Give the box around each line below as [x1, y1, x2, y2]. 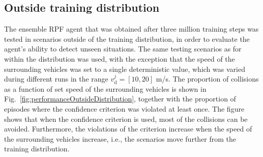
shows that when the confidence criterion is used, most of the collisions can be [4, 113, 248, 124]
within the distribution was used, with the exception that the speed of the [4, 53, 235, 64]
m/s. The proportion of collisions [156, 73, 259, 84]
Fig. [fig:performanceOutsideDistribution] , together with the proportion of [4, 93, 236, 104]
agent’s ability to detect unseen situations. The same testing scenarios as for [4, 43, 242, 54]
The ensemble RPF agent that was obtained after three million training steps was [4, 23, 259, 34]
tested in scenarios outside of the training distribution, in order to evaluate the [4, 33, 250, 44]
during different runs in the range [4, 73, 108, 84]
